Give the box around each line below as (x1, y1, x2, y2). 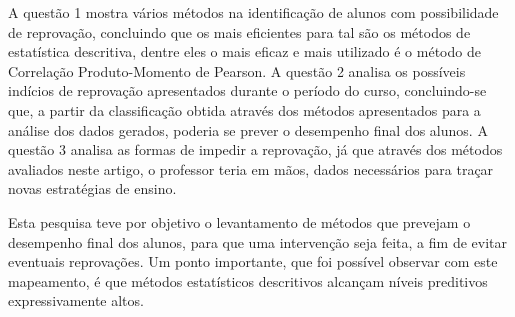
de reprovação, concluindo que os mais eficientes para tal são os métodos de (8, 21, 471, 42)
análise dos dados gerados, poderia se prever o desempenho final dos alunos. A (8, 119, 488, 140)
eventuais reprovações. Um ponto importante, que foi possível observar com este (8, 251, 498, 272)
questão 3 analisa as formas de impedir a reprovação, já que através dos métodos (8, 139, 503, 160)
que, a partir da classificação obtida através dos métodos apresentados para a (8, 99, 481, 120)
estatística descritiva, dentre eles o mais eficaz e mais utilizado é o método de (8, 41, 481, 62)
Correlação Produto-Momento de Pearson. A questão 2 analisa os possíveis (8, 60, 466, 81)
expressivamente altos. (8, 290, 144, 311)
